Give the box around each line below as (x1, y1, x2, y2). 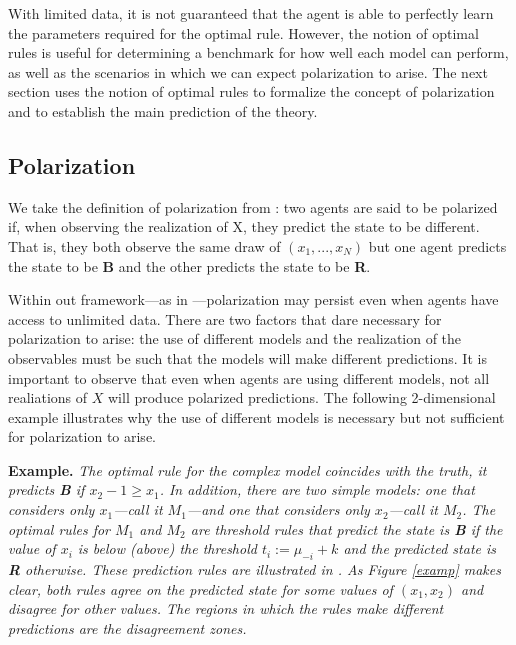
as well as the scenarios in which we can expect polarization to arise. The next (8, 61, 488, 82)
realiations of (8, 387, 88, 408)
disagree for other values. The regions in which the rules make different (8, 598, 444, 619)
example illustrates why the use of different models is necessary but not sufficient (8, 406, 505, 427)
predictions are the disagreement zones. (8, 617, 247, 638)
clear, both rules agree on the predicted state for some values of (8, 578, 393, 599)
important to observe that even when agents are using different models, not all (8, 367, 490, 388)
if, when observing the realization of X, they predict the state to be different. (8, 216, 480, 237)
